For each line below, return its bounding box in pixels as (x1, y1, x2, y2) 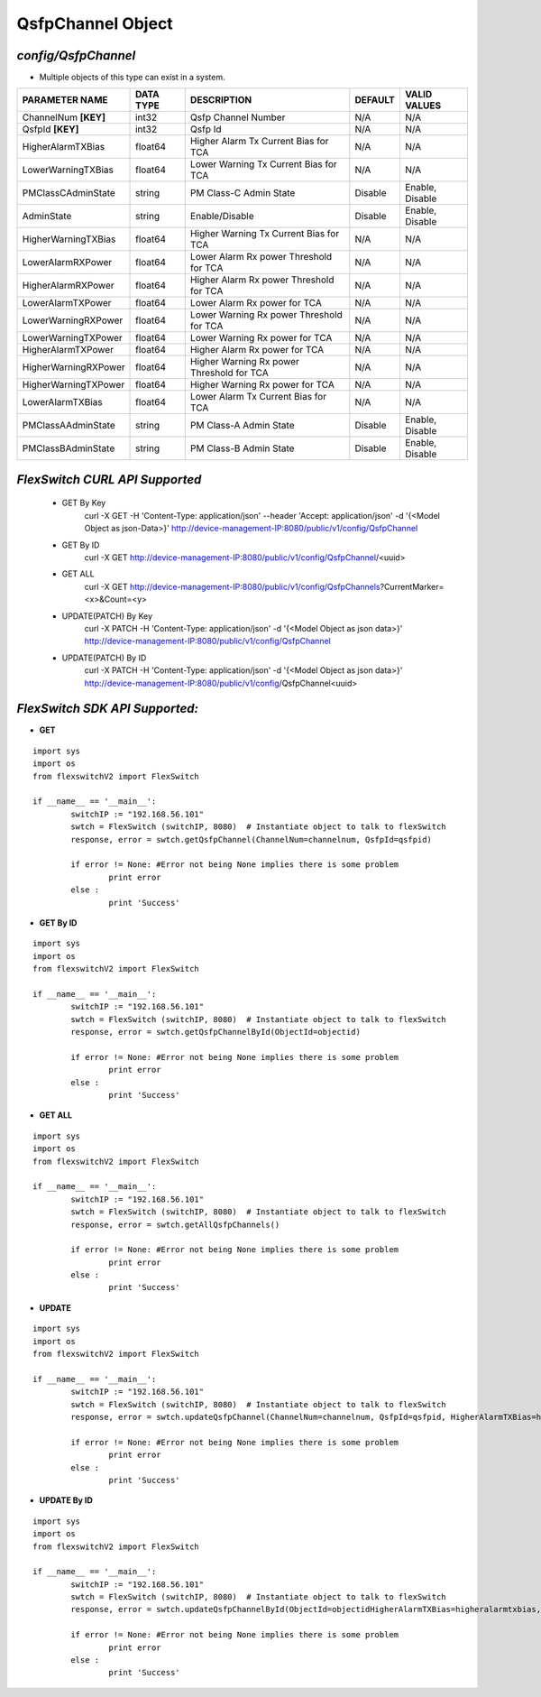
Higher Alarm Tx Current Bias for (189, 135, 329, 148)
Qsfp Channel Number (189, 111, 286, 124)
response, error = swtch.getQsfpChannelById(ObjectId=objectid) (70, 1027, 361, 1038)
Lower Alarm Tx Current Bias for (189, 391, 327, 403)
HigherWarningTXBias (22, 233, 116, 245)
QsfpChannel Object (16, 14, 173, 33)
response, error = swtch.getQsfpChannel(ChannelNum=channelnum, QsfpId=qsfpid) (70, 835, 433, 844)
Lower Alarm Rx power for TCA (189, 297, 322, 309)
